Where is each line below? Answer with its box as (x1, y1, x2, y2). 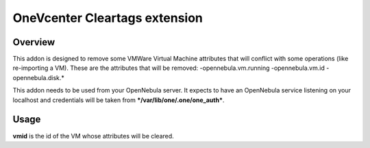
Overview (12, 36, 56, 48)
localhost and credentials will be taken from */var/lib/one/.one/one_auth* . (12, 96, 225, 104)
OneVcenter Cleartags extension (12, 10, 203, 25)
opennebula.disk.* (12, 73, 65, 82)
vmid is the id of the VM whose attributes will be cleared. (12, 132, 174, 140)
